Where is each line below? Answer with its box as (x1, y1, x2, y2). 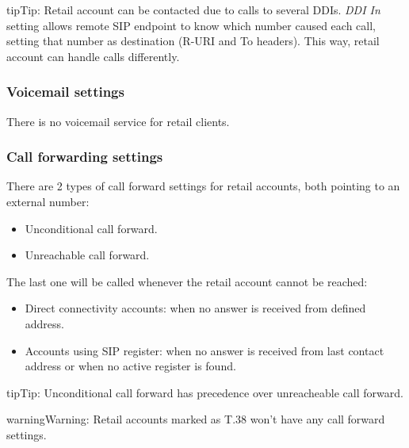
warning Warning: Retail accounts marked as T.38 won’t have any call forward (6, 411, 385, 427)
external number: (6, 193, 90, 209)
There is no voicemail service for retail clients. (6, 113, 230, 129)
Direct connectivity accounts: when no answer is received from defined (25, 300, 366, 316)
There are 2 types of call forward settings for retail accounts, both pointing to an (6, 178, 400, 194)
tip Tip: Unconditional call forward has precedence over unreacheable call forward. (6, 384, 403, 400)
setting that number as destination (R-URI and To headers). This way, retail (6, 33, 380, 49)
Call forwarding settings (6, 147, 163, 167)
